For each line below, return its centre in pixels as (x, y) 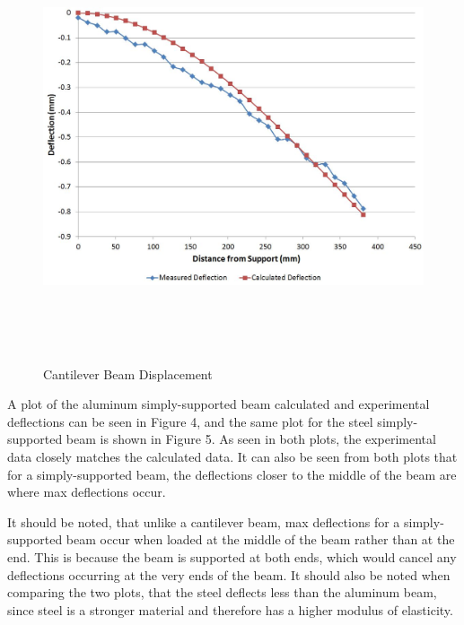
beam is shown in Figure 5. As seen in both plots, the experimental (251, 439)
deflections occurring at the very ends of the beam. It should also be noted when (229, 574)
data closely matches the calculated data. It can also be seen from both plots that (232, 456)
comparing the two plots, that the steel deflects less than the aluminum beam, (222, 592)
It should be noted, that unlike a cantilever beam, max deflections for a (204, 521)
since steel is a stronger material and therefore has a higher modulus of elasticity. (230, 609)
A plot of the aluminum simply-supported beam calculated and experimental (219, 404)
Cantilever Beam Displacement (128, 373)
